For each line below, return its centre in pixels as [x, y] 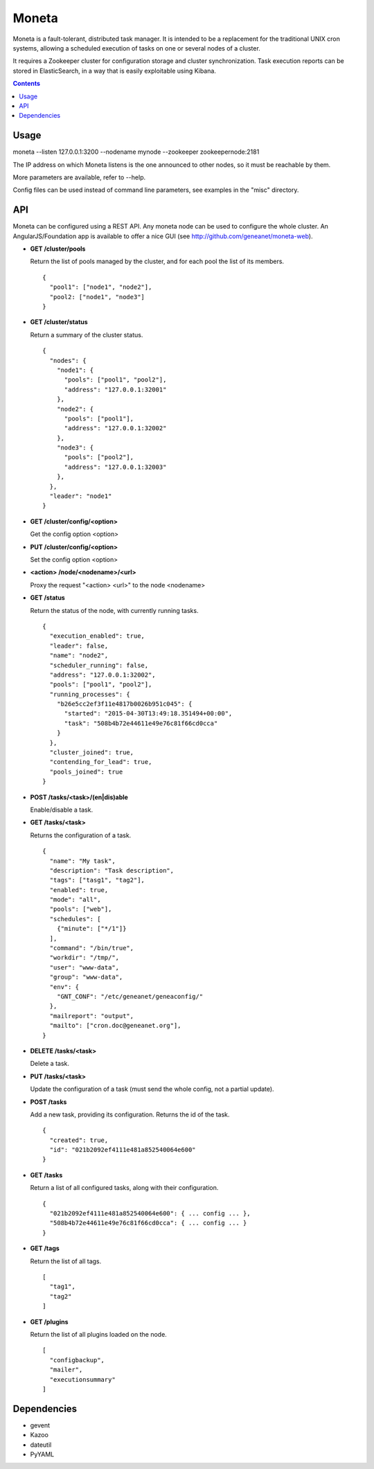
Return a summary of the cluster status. [87, 335]
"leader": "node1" [81, 496]
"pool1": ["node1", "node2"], [101, 287]
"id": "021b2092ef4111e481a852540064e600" [123, 1150]
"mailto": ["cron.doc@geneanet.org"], [115, 1026]
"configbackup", [77, 1360]
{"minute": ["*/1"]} [91, 929]
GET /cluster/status [59, 322]
